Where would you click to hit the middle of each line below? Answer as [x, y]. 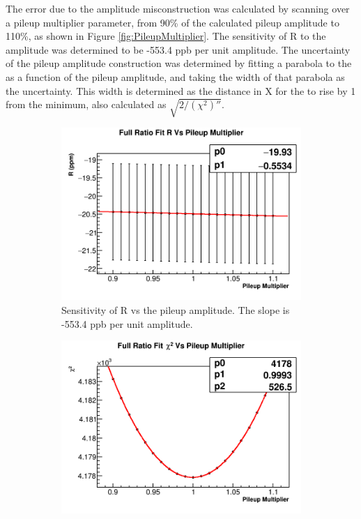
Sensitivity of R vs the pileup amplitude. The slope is [176, 309]
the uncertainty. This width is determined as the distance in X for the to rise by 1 [181, 90]
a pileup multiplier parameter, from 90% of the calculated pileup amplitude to [172, 22]
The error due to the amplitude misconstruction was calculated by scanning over [178, 8]
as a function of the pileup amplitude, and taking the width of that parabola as [175, 76]
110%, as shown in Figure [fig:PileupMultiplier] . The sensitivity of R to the [166, 36]
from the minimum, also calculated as [86, 104]
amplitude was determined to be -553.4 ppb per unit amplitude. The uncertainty [178, 49]
